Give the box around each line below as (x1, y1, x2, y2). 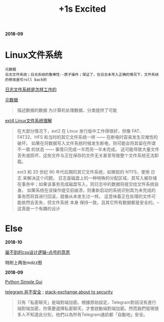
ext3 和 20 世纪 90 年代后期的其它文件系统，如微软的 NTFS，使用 (17, 169, 150, 175)
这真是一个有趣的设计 (17, 206, 60, 212)
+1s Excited (58, 3, 106, 15)
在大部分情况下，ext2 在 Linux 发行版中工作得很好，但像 (17, 128, 131, 134)
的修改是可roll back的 (5, 77, 47, 83)
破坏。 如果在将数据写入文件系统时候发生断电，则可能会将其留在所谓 (17, 140, 156, 146)
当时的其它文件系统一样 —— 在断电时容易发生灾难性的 (48, 134, 158, 140)
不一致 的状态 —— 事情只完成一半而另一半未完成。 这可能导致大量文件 (17, 147, 160, 152)
